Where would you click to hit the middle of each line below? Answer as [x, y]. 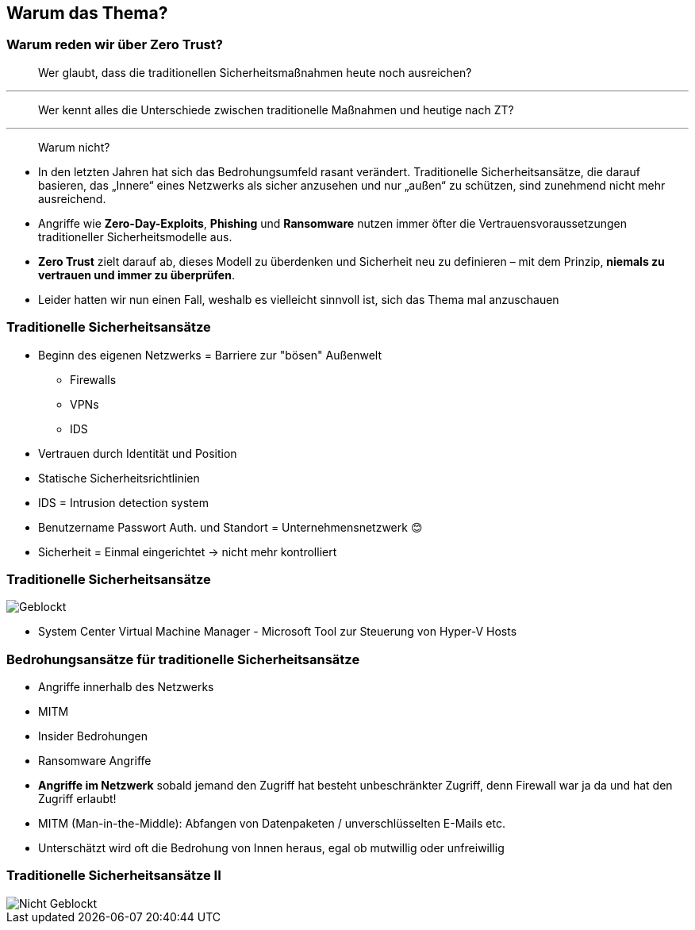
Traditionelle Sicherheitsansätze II [114, 876]
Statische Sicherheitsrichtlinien [119, 478]
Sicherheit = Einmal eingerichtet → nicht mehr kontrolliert [188, 551]
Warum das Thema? [87, 13]
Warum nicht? [74, 147]
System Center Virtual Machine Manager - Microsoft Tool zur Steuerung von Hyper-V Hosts [278, 632]
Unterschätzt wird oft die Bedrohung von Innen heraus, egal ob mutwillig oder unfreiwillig [271, 848]
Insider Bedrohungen [93, 736]
